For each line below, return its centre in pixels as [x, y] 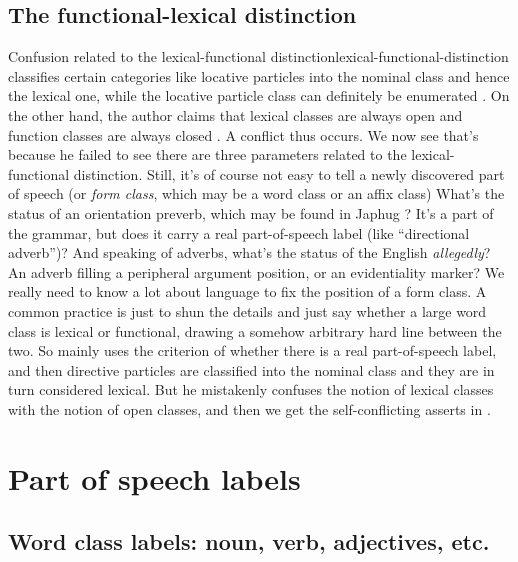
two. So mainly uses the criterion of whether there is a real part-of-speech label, [252, 350]
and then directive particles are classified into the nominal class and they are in [251, 369]
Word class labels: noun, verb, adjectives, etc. [249, 541]
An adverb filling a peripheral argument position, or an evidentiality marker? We [256, 271]
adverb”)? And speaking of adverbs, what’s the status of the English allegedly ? [249, 252]
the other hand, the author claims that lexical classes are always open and [235, 114]
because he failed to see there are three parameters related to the [207, 154]
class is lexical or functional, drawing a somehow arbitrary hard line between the [255, 330]
